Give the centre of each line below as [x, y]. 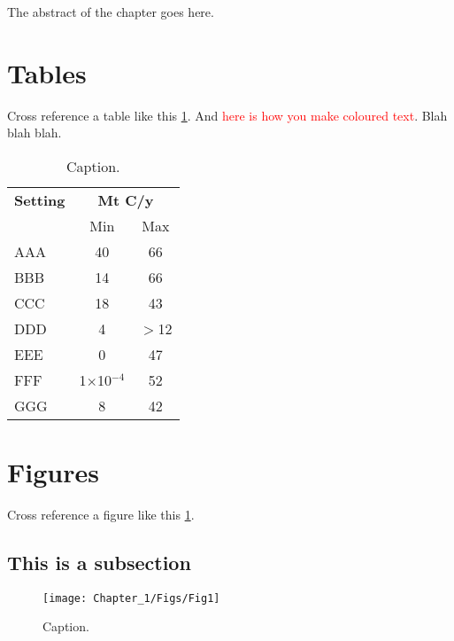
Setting [40, 199]
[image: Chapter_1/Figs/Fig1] [131, 598]
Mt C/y [126, 199]
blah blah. [35, 133]
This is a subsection [99, 563]
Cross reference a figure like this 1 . [101, 515]
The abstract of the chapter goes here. [111, 12]
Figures [53, 472]
